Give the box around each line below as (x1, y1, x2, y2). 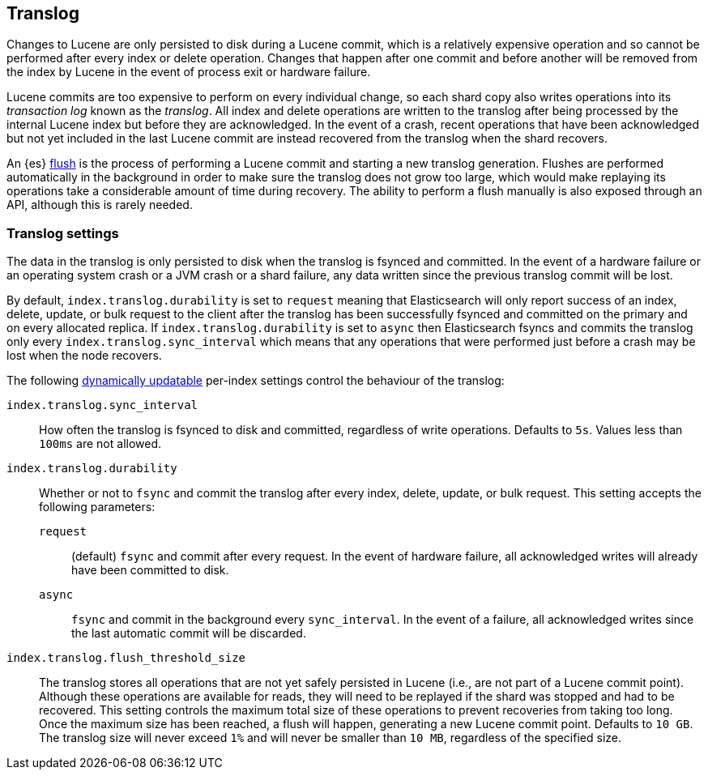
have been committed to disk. (71, 563, 229, 578)
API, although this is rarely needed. (6, 198, 193, 212)
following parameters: (39, 500, 156, 514)
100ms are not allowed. (39, 437, 162, 451)
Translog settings (6, 224, 119, 241)
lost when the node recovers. (6, 348, 162, 363)
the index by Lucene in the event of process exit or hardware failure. (6, 65, 371, 79)
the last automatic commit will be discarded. (71, 626, 306, 641)
